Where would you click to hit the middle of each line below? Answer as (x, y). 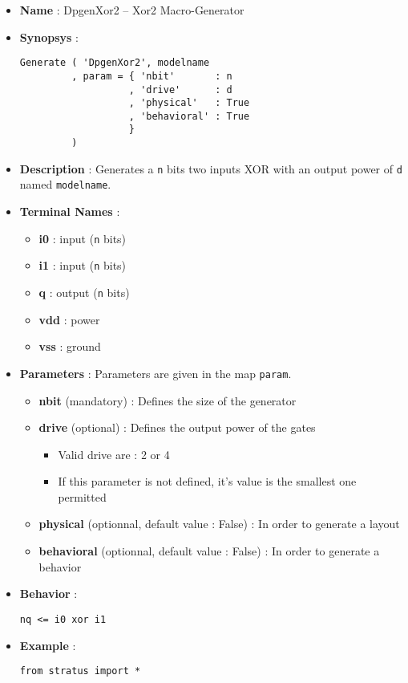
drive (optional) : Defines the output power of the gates (177, 427)
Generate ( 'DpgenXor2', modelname (115, 63)
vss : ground (70, 346)
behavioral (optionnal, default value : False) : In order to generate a (209, 551)
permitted (82, 496)
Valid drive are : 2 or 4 (114, 454)
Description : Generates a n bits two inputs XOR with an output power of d (211, 168)
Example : (48, 645)
